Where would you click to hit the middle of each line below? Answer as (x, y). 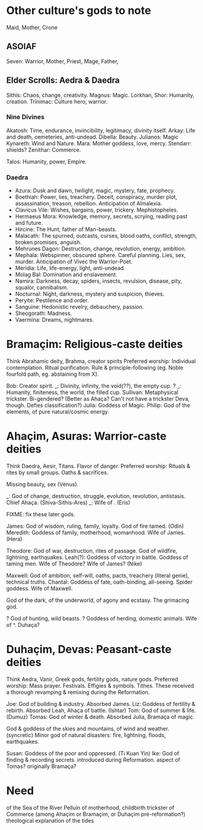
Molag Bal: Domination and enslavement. (66, 275)
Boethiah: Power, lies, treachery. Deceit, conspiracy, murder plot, (96, 197)
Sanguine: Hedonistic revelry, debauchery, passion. (79, 307)
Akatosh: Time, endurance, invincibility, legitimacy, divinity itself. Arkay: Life (101, 130)
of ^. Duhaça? (23, 625)
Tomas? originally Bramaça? (42, 766)
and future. (29, 223)
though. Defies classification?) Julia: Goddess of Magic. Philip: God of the (98, 406)
